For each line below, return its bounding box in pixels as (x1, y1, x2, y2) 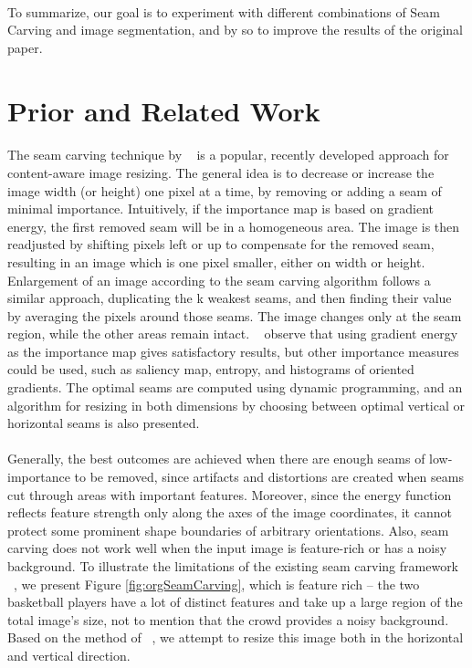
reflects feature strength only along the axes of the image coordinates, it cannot (7, 503, 452, 522)
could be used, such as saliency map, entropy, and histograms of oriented (7, 360, 414, 379)
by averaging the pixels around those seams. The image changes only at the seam (7, 306, 462, 325)
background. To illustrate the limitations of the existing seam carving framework (7, 557, 459, 575)
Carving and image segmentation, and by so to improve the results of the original (7, 20, 464, 39)
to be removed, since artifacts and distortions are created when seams (74, 467, 464, 486)
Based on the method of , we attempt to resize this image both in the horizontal (7, 628, 464, 647)
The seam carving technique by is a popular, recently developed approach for (7, 145, 449, 164)
